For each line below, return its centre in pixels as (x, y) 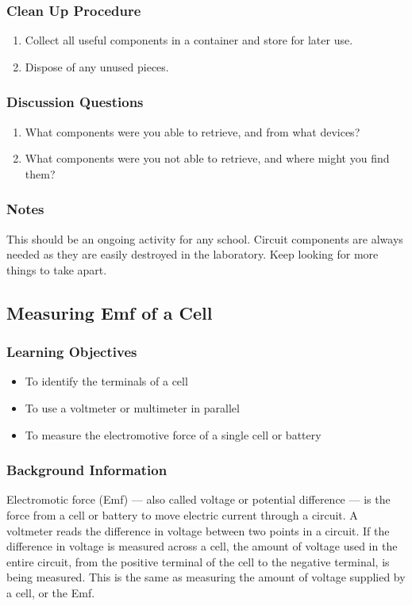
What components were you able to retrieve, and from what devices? (193, 131)
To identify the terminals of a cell (106, 381)
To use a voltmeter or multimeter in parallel (132, 408)
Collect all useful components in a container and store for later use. (189, 40)
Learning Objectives (72, 352)
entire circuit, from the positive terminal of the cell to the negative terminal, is (198, 561)
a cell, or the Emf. (51, 592)
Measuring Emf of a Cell (110, 312)
